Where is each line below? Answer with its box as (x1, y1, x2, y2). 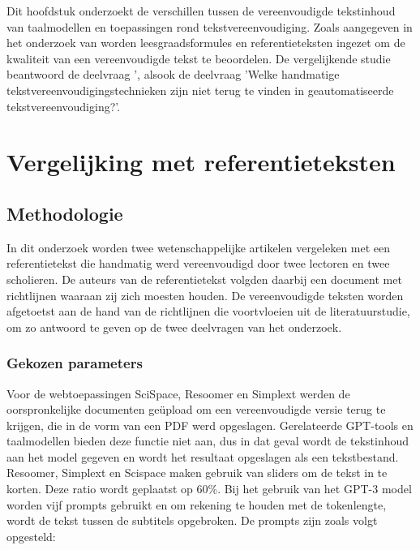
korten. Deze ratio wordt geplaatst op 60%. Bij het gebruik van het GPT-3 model (6, 480, 412, 497)
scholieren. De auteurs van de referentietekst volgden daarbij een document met (6, 270, 402, 287)
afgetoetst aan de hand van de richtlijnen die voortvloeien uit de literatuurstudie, (6, 303, 410, 320)
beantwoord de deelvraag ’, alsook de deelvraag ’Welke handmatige (6, 66, 340, 83)
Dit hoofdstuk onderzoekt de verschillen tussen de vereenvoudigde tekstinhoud (6, 2, 396, 19)
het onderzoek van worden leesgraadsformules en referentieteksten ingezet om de (6, 34, 405, 51)
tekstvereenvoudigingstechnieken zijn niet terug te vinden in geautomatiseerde (6, 81, 394, 98)
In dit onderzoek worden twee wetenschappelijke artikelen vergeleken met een (6, 238, 391, 256)
